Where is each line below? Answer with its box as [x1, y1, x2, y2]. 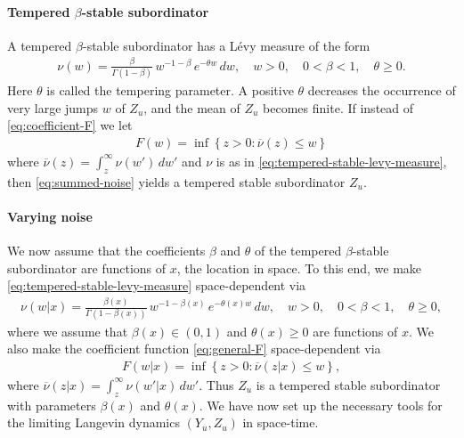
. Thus [199, 375, 234, 393]
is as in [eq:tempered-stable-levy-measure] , [216, 151, 447, 170]
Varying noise [7, 207, 93, 225]
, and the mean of [143, 98, 240, 117]
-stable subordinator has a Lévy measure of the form [82, 36, 370, 54]
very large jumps [7, 98, 99, 117]
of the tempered [254, 241, 342, 260]
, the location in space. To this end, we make [176, 258, 422, 277]
